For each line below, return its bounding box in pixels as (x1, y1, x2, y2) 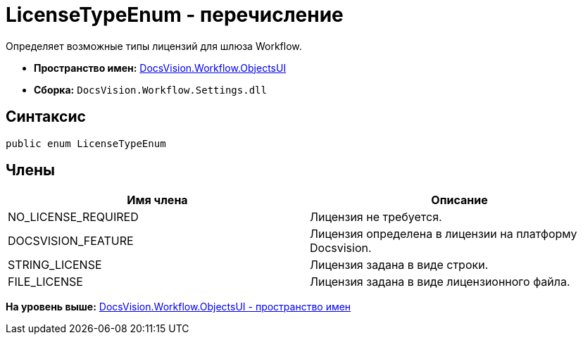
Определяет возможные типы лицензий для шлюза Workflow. (6, 39, 302, 52)
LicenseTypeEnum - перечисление (6, 3, 344, 27)
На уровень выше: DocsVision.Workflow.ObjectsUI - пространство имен (6, 301, 351, 313)
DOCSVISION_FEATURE (8, 234, 134, 248)
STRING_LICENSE (8, 258, 102, 272)
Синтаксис (6, 108, 86, 126)
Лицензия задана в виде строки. (310, 258, 489, 272)
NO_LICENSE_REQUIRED (8, 210, 139, 225)
